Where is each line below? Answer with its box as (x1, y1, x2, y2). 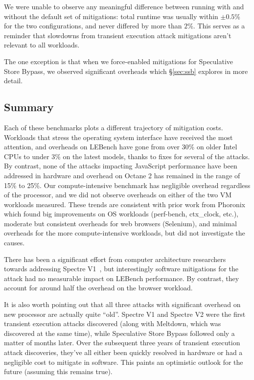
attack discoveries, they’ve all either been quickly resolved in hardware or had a (4, 347, 243, 357)
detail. (4, 75, 23, 86)
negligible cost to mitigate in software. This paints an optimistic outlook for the (4, 356, 243, 367)
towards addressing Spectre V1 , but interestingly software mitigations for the (4, 263, 239, 274)
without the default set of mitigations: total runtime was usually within (4, 11, 218, 21)
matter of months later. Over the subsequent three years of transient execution (4, 337, 240, 348)
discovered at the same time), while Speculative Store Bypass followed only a (4, 328, 235, 338)
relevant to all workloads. (4, 40, 80, 50)
